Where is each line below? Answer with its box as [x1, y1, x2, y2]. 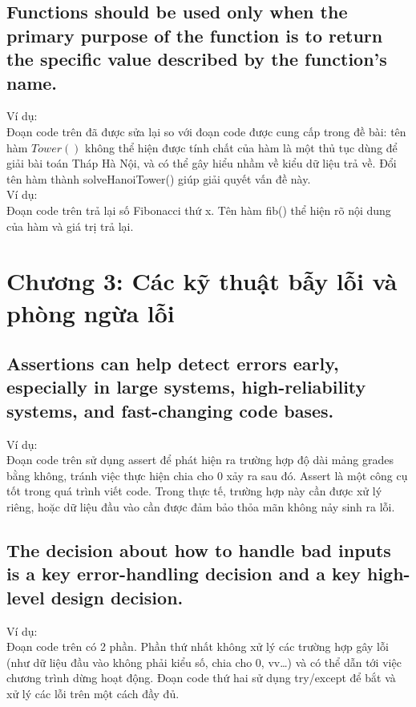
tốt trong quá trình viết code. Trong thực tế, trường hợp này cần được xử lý [6, 483, 382, 499]
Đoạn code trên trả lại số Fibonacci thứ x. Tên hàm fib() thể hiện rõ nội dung [6, 201, 391, 218]
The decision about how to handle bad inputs [6, 538, 391, 563]
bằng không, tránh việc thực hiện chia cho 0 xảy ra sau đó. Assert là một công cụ [6, 467, 408, 483]
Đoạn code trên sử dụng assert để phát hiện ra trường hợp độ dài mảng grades [6, 451, 394, 468]
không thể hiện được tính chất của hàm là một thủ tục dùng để [85, 139, 398, 156]
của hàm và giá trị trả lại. [6, 217, 134, 234]
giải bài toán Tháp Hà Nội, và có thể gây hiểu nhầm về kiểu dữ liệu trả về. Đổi [6, 155, 397, 172]
